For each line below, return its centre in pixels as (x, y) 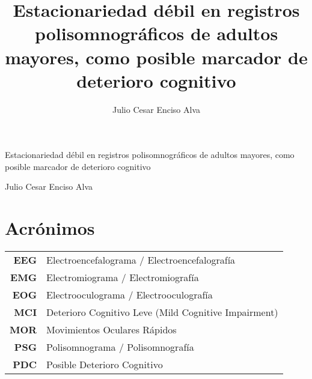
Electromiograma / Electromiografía (123, 277)
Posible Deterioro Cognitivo (105, 365)
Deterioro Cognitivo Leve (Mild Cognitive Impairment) (162, 312)
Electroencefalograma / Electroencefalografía (141, 260)
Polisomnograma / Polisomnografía (120, 347)
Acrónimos (50, 228)
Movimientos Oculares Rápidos (112, 330)
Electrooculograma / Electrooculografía (130, 295)
